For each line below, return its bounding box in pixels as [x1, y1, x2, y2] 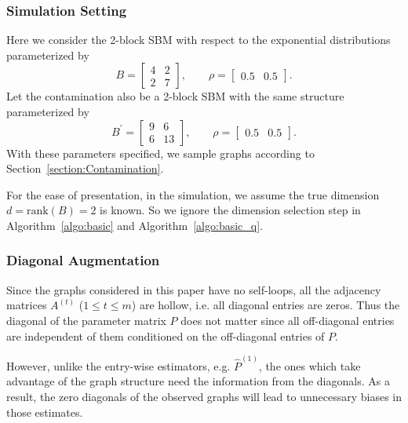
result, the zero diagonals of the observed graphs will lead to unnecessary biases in [6, 388, 403, 404]
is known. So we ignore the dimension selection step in [100, 202, 361, 218]
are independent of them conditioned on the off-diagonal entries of [6, 327, 325, 344]
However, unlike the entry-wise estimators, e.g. [6, 357, 231, 374]
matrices [6, 297, 47, 313]
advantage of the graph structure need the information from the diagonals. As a [6, 373, 390, 389]
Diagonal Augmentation [6, 250, 160, 270]
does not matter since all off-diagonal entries [180, 312, 395, 328]
